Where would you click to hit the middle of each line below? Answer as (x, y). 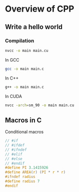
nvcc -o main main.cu (27, 50)
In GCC (12, 60)
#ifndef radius (20, 177)
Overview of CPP (40, 9)
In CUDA (13, 96)
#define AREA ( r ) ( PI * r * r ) (35, 172)
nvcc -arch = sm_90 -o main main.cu (40, 105)
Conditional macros (24, 132)
